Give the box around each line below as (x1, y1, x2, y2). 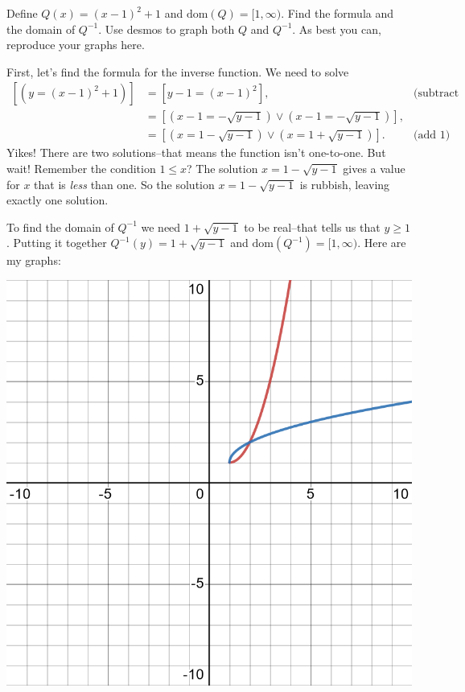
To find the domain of (6, 218, 114, 235)
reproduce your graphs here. (6, 36, 145, 53)
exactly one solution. (6, 192, 109, 208)
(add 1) (414, 130, 451, 142)
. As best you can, (292, 20, 381, 37)
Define (6, 5, 38, 21)
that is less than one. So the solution (34, 175, 215, 192)
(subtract (414, 88, 459, 100)
